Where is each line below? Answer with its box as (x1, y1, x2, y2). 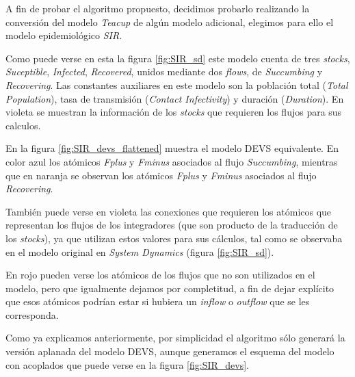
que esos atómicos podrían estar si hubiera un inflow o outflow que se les (5, 294, 310, 309)
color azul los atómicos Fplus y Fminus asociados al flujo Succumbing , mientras (5, 154, 338, 168)
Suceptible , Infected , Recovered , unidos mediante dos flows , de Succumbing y (5, 64, 323, 79)
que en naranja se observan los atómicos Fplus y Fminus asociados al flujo (5, 168, 317, 182)
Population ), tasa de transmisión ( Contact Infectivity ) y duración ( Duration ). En (5, 91, 344, 105)
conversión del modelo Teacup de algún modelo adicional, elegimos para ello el (5, 14, 334, 29)
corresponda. (5, 307, 59, 322)
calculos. (5, 118, 41, 132)
